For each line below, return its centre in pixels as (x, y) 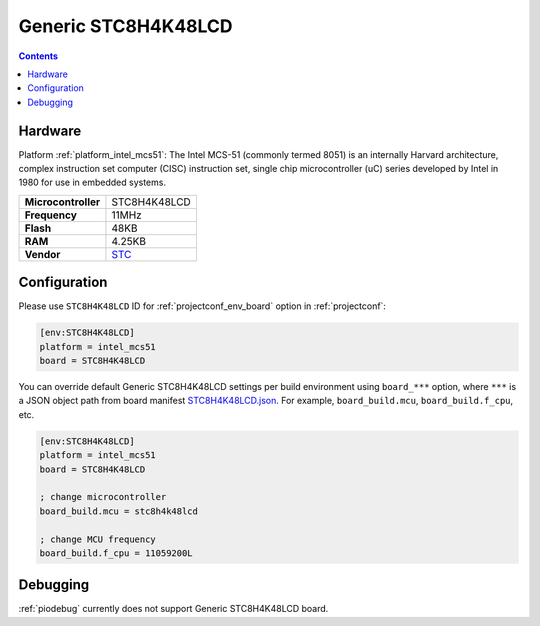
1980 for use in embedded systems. (92, 182)
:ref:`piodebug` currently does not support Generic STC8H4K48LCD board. (173, 609)
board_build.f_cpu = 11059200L (116, 553)
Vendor (42, 254)
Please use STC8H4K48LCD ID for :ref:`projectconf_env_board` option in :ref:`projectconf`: (202, 306)
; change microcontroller (103, 497)
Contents (38, 56)
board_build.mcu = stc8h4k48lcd (119, 511)
